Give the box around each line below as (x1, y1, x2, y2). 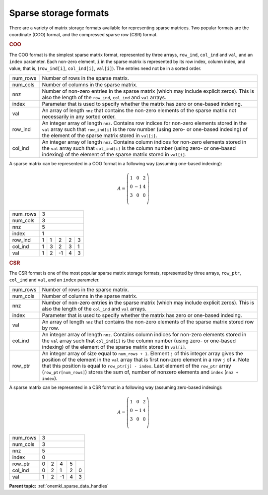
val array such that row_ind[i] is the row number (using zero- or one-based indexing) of (42, 125, 248, 132)
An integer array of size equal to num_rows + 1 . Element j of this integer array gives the (42, 350, 243, 357)
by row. (42, 324, 60, 331)
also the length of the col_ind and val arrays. (42, 305, 146, 312)
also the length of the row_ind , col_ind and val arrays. (42, 94, 166, 101)
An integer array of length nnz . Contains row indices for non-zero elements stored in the (42, 120, 247, 126)
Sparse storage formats (9, 7, 109, 18)
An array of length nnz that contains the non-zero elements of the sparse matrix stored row (42, 318, 254, 325)
